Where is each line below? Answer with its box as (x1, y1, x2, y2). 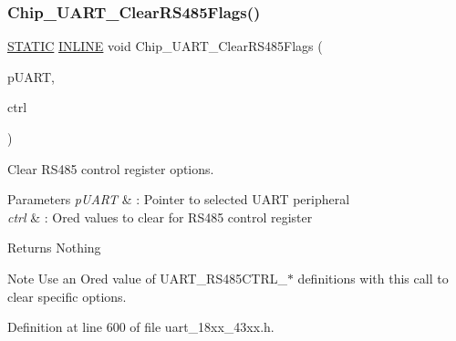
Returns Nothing (7, 238, 101, 257)
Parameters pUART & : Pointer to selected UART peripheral (7, 190, 350, 209)
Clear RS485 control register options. (7, 159, 214, 178)
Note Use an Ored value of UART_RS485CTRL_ (7, 268, 287, 287)
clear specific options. (7, 286, 127, 305)
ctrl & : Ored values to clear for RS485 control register (7, 207, 313, 226)
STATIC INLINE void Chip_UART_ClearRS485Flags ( (7, 36, 323, 56)
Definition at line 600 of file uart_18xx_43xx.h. (7, 317, 275, 336)
